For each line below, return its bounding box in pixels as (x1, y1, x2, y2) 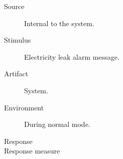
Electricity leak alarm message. (24, 51, 119, 62)
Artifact (4, 68, 29, 79)
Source (4, 1, 25, 11)
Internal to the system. (24, 18, 94, 28)
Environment (4, 102, 44, 112)
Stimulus (4, 35, 31, 45)
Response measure (4, 145, 60, 156)
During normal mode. (24, 119, 90, 129)
